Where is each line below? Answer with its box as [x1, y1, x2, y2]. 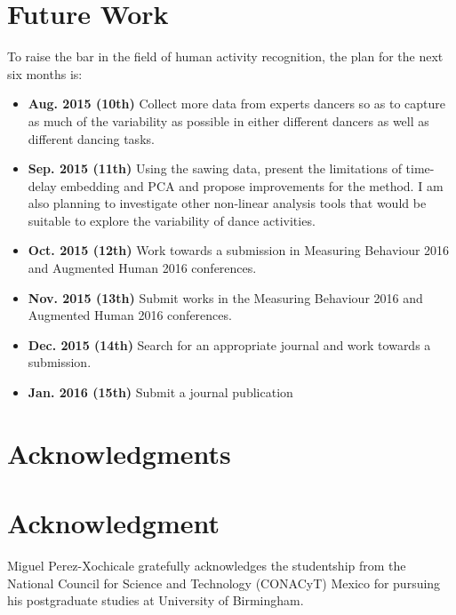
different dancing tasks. [28, 129, 155, 148]
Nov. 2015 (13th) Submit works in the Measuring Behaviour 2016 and [28, 288, 423, 307]
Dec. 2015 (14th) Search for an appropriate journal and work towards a [28, 335, 431, 354]
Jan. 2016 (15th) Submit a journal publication [28, 383, 293, 402]
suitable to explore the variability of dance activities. [28, 211, 316, 229]
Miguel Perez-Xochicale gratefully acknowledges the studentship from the [7, 556, 406, 575]
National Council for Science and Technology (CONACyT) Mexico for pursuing [7, 573, 441, 592]
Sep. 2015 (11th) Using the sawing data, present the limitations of [28, 159, 402, 178]
